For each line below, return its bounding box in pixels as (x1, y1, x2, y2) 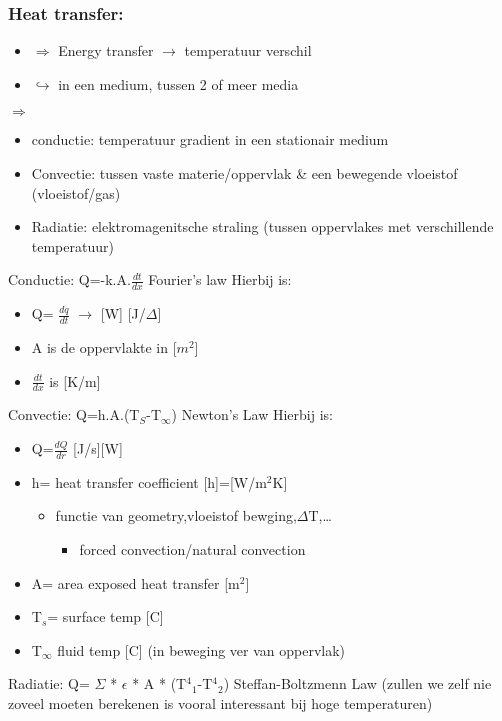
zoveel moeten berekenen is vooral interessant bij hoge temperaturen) (8, 693, 433, 714)
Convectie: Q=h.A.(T (8, 404, 140, 425)
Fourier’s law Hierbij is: (148, 269, 292, 290)
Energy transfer (58, 40, 154, 61)
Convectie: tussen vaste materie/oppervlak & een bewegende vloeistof (31, 163, 458, 183)
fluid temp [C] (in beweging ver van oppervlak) (57, 639, 346, 660)
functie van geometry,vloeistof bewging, (55, 505, 297, 526)
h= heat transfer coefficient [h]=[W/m (31, 471, 267, 492)
